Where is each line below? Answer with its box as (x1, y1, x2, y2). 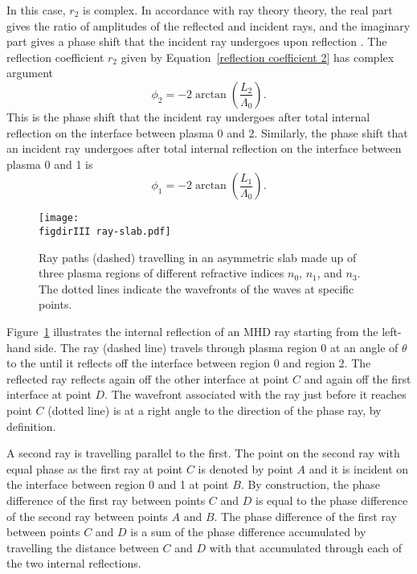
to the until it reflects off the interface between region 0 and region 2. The (6, 355, 371, 371)
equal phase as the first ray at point (6, 460, 183, 477)
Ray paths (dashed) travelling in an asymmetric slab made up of (39, 248, 357, 265)
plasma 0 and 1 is (6, 155, 93, 172)
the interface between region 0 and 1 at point (6, 476, 229, 493)
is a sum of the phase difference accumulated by (130, 523, 366, 540)
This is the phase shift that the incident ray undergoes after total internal (6, 108, 370, 125)
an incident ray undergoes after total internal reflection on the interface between (6, 140, 402, 157)
